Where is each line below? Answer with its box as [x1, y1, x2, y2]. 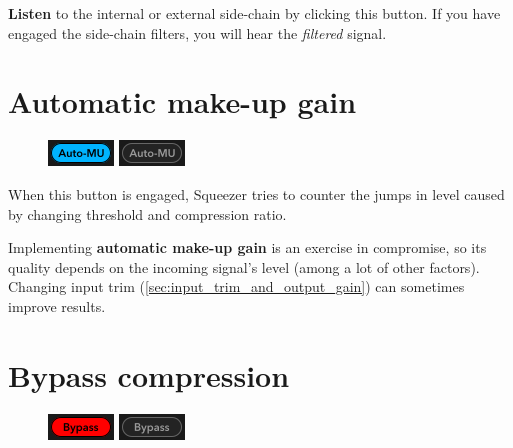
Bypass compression [8, 354, 290, 395]
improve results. [8, 295, 106, 316]
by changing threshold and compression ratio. [8, 203, 287, 224]
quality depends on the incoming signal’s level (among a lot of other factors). [8, 256, 480, 277]
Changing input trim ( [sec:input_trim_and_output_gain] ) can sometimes [8, 276, 465, 297]
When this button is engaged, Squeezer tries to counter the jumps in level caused [8, 183, 505, 204]
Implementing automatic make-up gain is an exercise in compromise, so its [8, 237, 487, 258]
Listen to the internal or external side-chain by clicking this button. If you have [8, 3, 501, 23]
